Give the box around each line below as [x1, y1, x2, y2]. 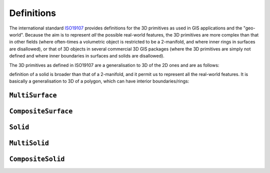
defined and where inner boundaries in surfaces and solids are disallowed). [9, 53, 164, 59]
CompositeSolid [9, 155, 65, 163]
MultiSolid [9, 139, 49, 147]
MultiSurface [9, 91, 57, 99]
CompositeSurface [9, 107, 73, 115]
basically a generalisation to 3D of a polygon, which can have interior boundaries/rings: [9, 78, 189, 84]
